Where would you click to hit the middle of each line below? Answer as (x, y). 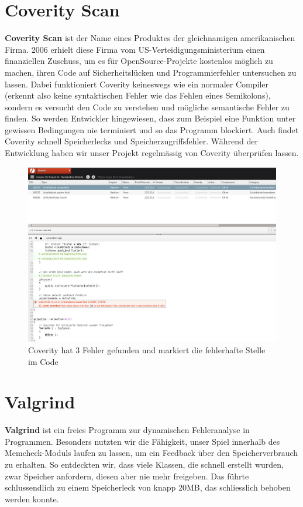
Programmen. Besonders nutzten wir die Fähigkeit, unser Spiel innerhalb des (142, 441)
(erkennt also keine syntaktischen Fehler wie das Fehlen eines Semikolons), (138, 95)
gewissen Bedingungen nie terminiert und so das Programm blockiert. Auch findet (152, 129)
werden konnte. (32, 498)
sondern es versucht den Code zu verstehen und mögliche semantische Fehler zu (147, 107)
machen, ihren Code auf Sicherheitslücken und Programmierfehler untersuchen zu (151, 72)
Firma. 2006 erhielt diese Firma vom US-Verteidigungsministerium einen (135, 49)
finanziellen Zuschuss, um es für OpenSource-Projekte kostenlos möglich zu (139, 61)
